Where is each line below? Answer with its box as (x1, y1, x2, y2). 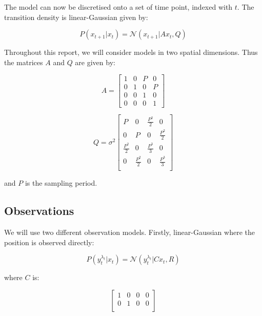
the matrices (4, 56, 43, 67)
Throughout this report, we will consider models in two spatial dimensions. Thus (4, 47, 258, 57)
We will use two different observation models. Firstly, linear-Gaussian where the (4, 227, 255, 238)
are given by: (75, 56, 115, 67)
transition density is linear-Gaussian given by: (4, 11, 148, 22)
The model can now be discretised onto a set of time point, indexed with (4, 2, 233, 12)
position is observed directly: (4, 236, 94, 247)
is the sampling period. (25, 177, 97, 188)
